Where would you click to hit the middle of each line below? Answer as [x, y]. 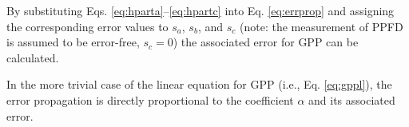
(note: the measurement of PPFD [321, 26]
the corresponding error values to [87, 26]
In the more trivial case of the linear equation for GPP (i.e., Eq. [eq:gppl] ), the [199, 84]
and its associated [352, 99]
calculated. [33, 57]
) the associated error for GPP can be [266, 42]
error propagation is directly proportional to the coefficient [150, 99]
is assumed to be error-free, [73, 42]
